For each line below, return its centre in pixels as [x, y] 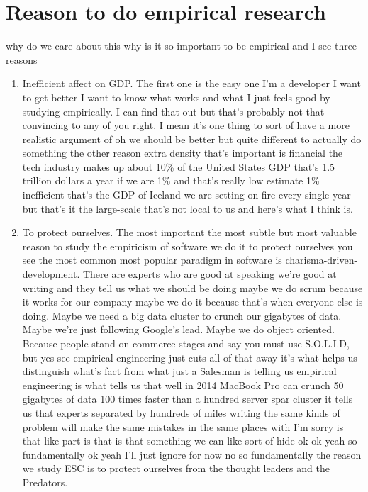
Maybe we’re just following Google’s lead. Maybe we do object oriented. [178, 329]
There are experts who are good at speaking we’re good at [210, 274]
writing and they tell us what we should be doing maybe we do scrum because [193, 287]
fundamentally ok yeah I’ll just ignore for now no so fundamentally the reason [192, 454]
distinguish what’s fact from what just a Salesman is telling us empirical [179, 371]
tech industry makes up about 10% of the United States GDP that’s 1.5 [179, 166]
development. [51, 274]
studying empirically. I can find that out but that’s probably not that [173, 111]
